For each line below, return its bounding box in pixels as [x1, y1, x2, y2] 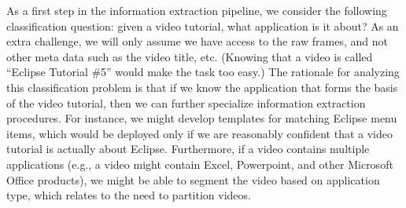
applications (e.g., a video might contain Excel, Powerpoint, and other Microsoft [6, 155, 393, 172]
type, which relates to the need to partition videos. [6, 187, 251, 203]
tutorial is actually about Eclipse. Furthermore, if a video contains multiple [6, 140, 370, 157]
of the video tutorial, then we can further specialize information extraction [6, 94, 366, 111]
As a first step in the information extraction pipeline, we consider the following [6, 2, 387, 18]
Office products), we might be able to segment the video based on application [6, 171, 380, 188]
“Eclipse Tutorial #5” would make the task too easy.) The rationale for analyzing [6, 64, 400, 80]
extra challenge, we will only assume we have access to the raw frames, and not [6, 33, 388, 49]
